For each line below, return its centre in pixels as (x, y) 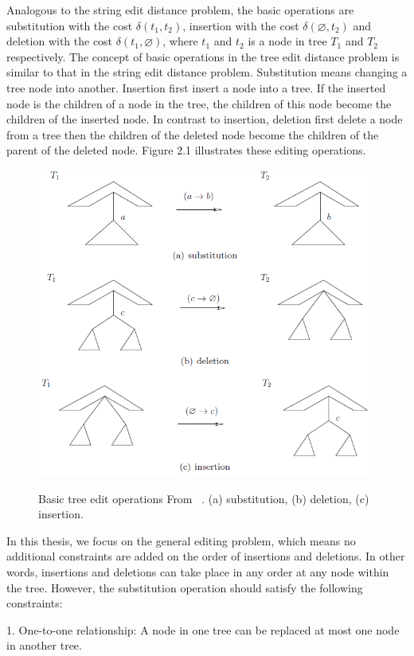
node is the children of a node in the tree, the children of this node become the (199, 103)
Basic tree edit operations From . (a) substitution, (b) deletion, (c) (204, 498)
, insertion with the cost (241, 25)
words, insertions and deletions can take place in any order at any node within (198, 571)
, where (180, 41)
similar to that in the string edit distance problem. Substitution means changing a (207, 72)
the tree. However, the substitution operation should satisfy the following (185, 587)
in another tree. (44, 645)
